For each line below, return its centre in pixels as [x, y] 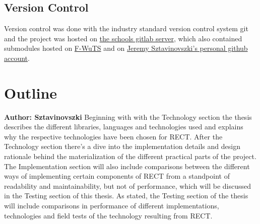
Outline [31, 92]
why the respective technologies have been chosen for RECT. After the [113, 136]
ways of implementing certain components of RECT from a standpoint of [117, 176]
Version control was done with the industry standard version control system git [126, 28]
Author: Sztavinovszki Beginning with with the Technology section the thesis [128, 117]
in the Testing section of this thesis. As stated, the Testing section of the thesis [126, 196]
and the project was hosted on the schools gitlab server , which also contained [123, 38]
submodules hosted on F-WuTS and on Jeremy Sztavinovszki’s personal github [126, 48]
